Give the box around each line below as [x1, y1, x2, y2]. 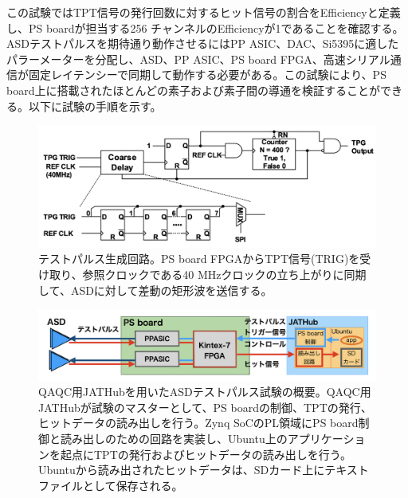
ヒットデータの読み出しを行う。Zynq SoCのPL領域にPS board [38, 414, 359, 431]
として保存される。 [82, 476, 183, 493]
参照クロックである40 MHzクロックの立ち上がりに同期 [82, 265, 367, 282]
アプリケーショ [287, 429, 366, 446]
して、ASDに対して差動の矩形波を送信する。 [38, 281, 273, 298]
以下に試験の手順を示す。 [28, 97, 162, 114]
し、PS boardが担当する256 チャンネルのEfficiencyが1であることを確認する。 [6, 19, 404, 36]
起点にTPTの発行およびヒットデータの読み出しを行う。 [60, 445, 351, 462]
